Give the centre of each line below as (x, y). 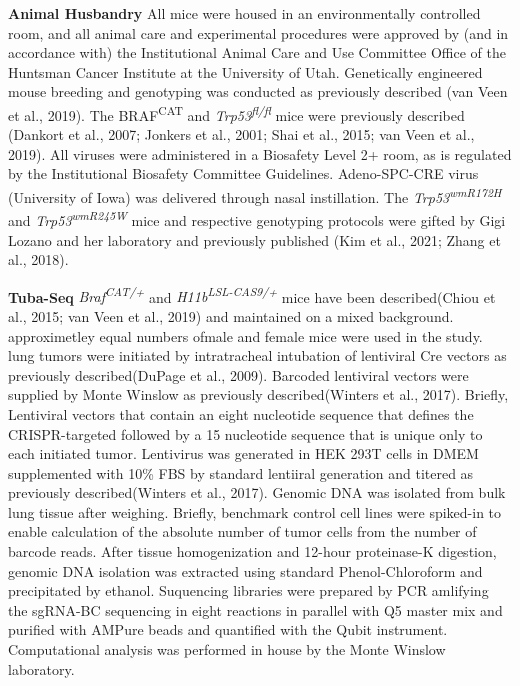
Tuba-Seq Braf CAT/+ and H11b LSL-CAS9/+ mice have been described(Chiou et (252, 295)
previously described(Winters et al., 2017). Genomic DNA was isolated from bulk (257, 492)
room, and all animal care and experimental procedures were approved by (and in (258, 32)
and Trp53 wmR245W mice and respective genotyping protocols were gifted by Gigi (257, 218)
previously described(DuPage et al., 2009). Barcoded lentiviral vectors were (238, 374)
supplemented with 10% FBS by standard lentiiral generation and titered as (241, 472)
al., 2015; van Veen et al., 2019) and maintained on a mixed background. (231, 315)
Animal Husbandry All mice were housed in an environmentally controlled (244, 13)
